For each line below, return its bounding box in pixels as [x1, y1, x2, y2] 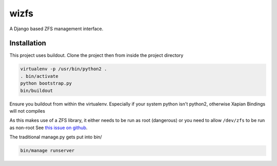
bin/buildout [20, 88, 53, 93]
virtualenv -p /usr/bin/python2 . [20, 66, 107, 72]
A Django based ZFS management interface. [9, 26, 104, 32]
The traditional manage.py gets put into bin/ [9, 134, 102, 140]
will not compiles [9, 108, 46, 114]
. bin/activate [20, 73, 58, 79]
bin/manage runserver [20, 148, 75, 154]
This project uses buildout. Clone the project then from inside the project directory [9, 52, 184, 58]
